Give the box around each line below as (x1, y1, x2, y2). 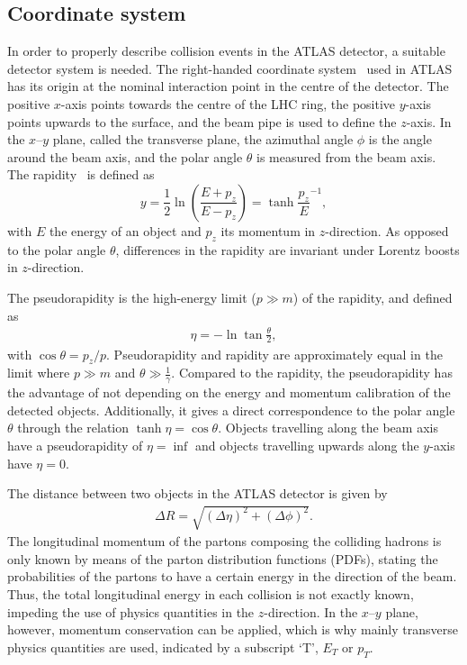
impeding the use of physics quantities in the (7, 602, 255, 621)
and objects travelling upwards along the (194, 435, 419, 454)
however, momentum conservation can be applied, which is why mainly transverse (7, 620, 458, 639)
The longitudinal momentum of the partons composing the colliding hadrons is (7, 532, 442, 551)
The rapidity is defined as (7, 165, 155, 184)
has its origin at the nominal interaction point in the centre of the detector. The (7, 77, 449, 96)
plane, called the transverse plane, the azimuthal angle (52, 130, 354, 149)
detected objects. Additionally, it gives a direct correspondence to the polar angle (7, 400, 455, 419)
